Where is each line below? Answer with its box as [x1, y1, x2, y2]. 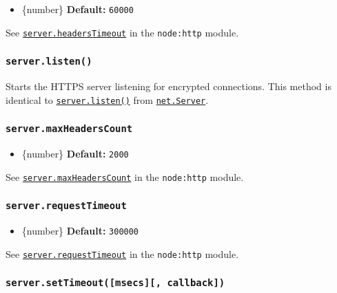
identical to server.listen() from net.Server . [6, 92, 209, 107]
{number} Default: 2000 [21, 146, 129, 161]
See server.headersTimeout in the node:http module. [6, 25, 239, 39]
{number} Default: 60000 [21, 2, 134, 16]
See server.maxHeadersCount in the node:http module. [6, 169, 244, 184]
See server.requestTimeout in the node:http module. [6, 246, 239, 261]
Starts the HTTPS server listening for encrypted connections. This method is [6, 79, 331, 94]
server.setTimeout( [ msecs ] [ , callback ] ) [6, 277, 225, 289]
